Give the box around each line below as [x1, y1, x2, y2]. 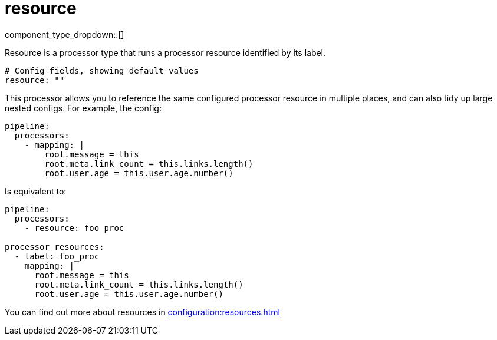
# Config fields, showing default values [5, 65, 199, 75]
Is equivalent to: [5, 186, 67, 196]
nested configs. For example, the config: [5, 103, 162, 113]
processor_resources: [5, 242, 104, 252]
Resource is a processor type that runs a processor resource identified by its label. [5, 47, 326, 58]
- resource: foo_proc [24, 223, 124, 233]
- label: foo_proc [14, 251, 100, 261]
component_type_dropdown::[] [5, 29, 124, 39]
